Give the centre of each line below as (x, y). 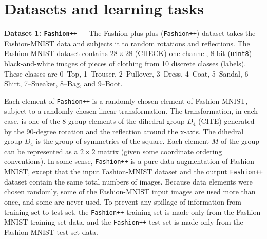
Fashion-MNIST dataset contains (56, 53)
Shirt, (13, 84)
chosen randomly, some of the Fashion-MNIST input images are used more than (130, 191)
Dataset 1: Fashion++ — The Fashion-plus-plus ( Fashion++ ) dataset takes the (130, 33)
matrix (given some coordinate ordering (160, 151)
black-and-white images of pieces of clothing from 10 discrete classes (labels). (125, 63)
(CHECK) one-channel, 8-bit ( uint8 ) (193, 53)
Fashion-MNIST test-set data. (51, 232)
